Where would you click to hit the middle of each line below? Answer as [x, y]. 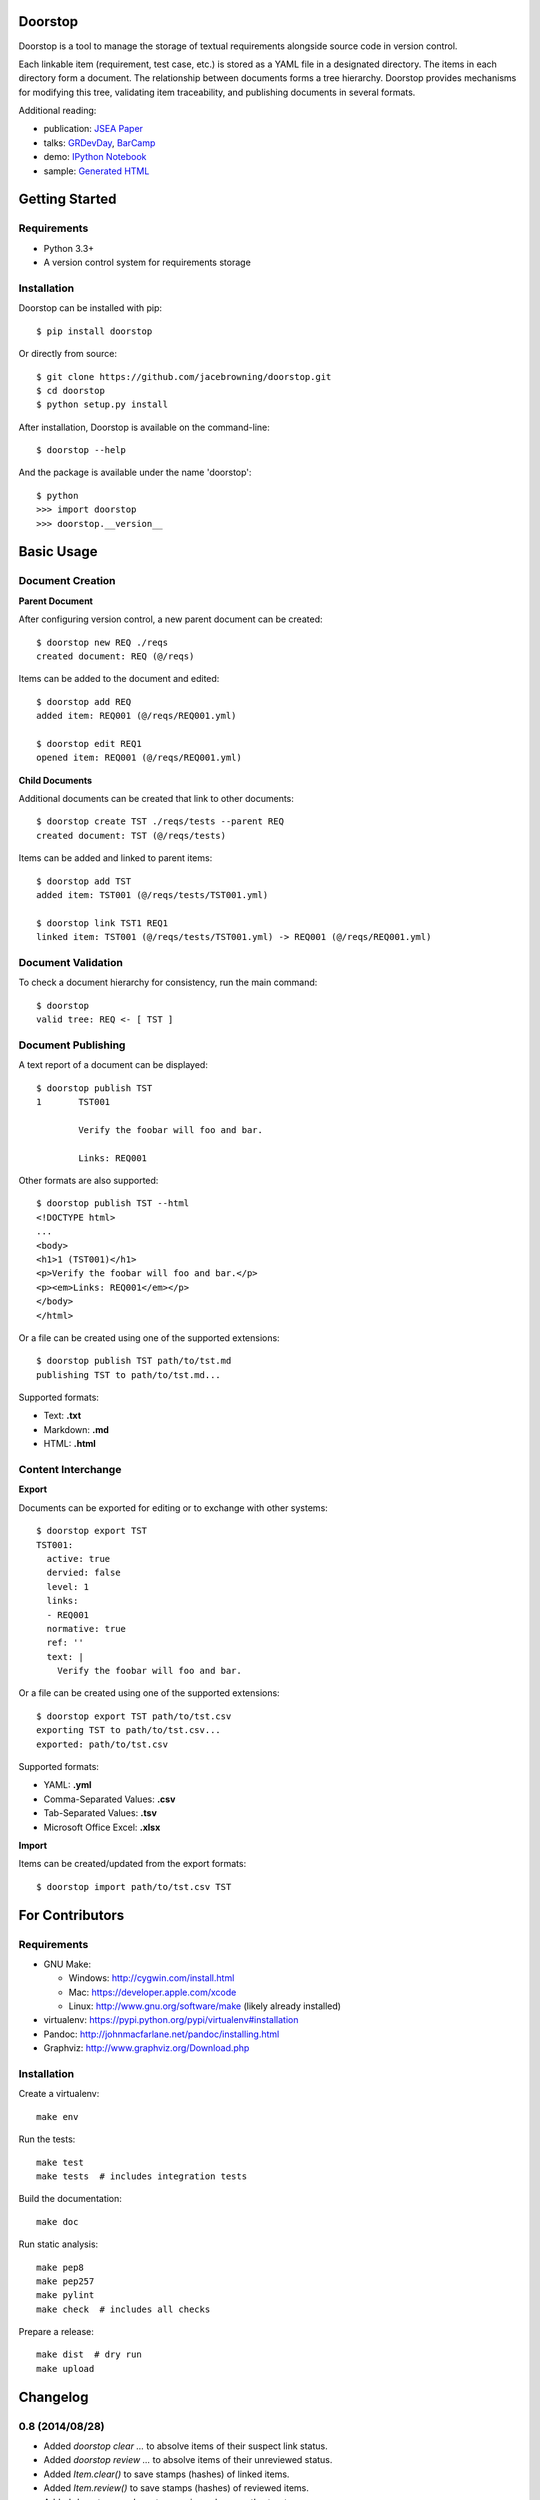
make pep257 [65, 2281]
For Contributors [71, 1915]
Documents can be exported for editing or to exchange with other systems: [173, 1507]
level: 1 [68, 1586]
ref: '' [65, 1643]
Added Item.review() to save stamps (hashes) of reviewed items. [176, 2488]
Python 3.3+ [69, 248]
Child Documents [55, 780]
